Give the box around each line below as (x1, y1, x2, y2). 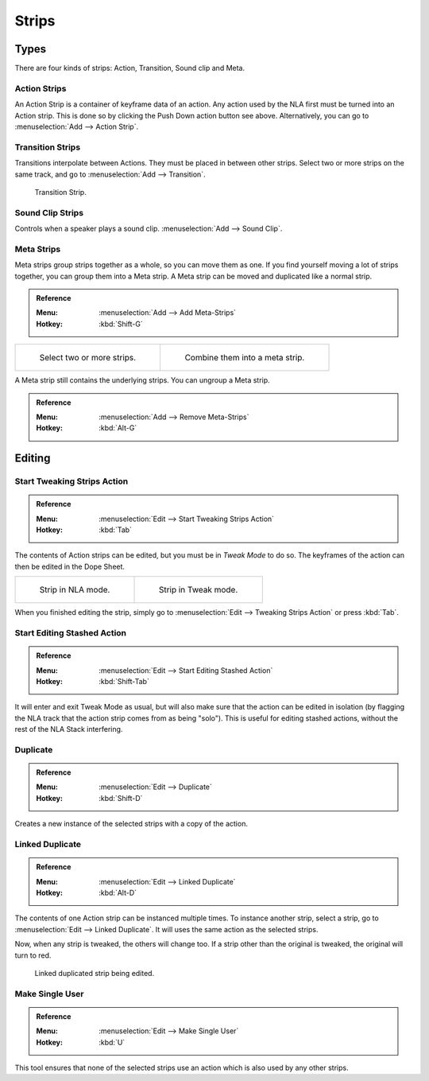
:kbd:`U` (99, 1037, 126, 1047)
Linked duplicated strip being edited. (34, 968, 155, 978)
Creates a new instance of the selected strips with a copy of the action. (14, 819, 248, 829)
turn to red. (14, 951, 52, 960)
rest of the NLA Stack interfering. (14, 725, 123, 734)
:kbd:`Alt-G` (99, 423, 137, 433)
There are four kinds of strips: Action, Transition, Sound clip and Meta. (14, 64, 245, 73)
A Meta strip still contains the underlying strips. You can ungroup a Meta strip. (14, 375, 270, 385)
